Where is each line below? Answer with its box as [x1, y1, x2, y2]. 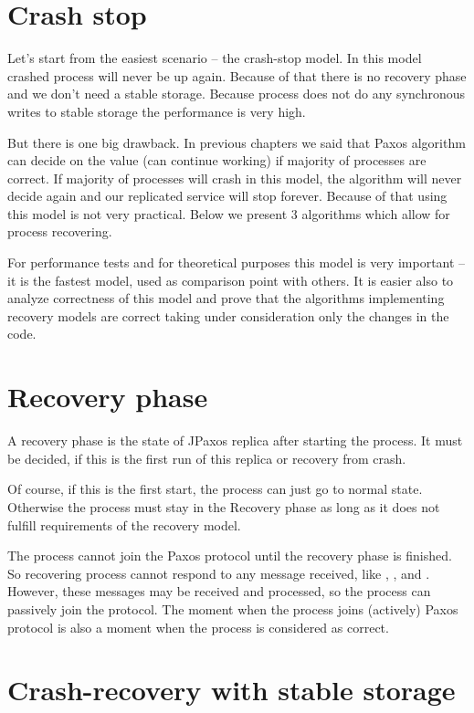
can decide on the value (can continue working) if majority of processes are [7, 151, 427, 170]
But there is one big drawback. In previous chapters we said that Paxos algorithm [7, 132, 466, 152]
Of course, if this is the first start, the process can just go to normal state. [7, 479, 423, 498]
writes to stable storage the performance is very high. [7, 101, 306, 121]
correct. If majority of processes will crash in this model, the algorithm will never [7, 168, 462, 187]
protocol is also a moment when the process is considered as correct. [7, 617, 389, 636]
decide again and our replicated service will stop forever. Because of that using [7, 186, 448, 205]
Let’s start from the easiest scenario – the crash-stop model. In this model [7, 48, 422, 68]
